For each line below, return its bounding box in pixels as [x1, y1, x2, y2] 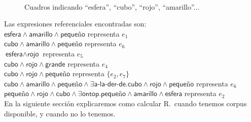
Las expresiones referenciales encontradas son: [4, 18, 147, 29]
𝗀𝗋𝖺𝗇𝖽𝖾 [45, 60, 65, 68]
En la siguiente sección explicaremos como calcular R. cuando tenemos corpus [4, 98, 247, 108]
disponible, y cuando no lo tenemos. [4, 108, 116, 118]
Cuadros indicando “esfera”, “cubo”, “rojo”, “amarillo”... [24, 1, 200, 12]
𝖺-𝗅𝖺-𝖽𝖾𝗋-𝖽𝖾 [94, 80, 126, 88]
